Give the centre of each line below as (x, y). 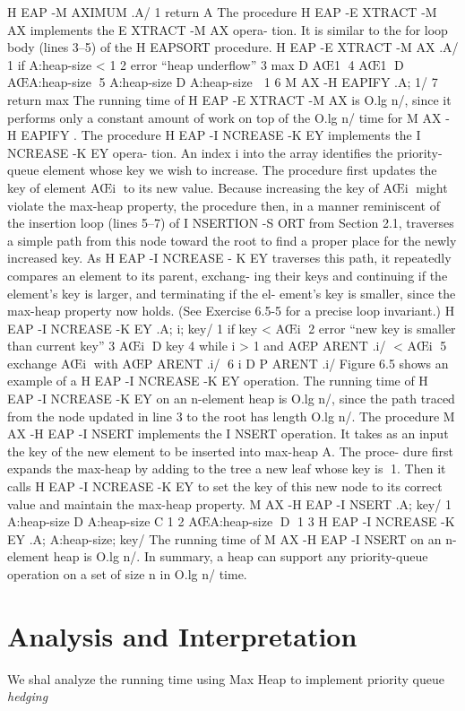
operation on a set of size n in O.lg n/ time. (127, 574)
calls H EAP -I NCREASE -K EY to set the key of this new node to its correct (225, 486)
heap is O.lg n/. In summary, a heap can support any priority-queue (241, 556)
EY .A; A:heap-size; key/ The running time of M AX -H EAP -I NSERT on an (224, 538)
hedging (28, 696)
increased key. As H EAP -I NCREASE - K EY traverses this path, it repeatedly (229, 258)
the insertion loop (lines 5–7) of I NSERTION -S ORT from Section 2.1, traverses (231, 223)
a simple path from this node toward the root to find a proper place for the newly (232, 240)
